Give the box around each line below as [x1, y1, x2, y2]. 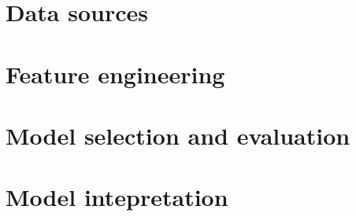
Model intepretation [6, 181, 228, 213]
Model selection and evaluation [6, 119, 350, 151]
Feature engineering [6, 57, 225, 90]
